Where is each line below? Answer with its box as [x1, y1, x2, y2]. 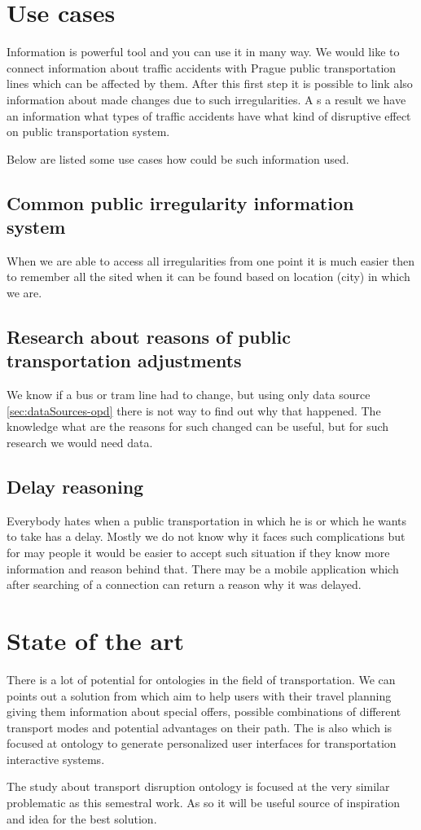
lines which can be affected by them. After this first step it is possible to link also [7, 75, 413, 92]
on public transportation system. [7, 123, 170, 140]
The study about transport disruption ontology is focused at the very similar [7, 778, 390, 795]
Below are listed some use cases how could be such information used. [7, 150, 349, 167]
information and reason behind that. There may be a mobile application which [7, 560, 399, 577]
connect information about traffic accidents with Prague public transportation [7, 59, 397, 76]
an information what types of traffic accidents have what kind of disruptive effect [7, 107, 411, 124]
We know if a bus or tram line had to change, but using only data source [7, 386, 371, 403]
